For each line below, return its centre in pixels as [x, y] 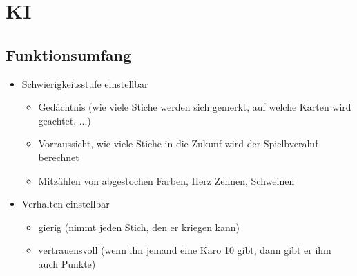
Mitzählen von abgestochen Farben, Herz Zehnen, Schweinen [166, 180]
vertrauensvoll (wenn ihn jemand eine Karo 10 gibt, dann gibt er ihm [185, 250]
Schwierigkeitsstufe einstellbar [85, 83]
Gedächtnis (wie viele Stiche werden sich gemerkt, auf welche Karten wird [195, 107]
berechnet [59, 157]
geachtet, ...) [65, 120]
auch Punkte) [67, 263]
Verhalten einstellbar [66, 204]
